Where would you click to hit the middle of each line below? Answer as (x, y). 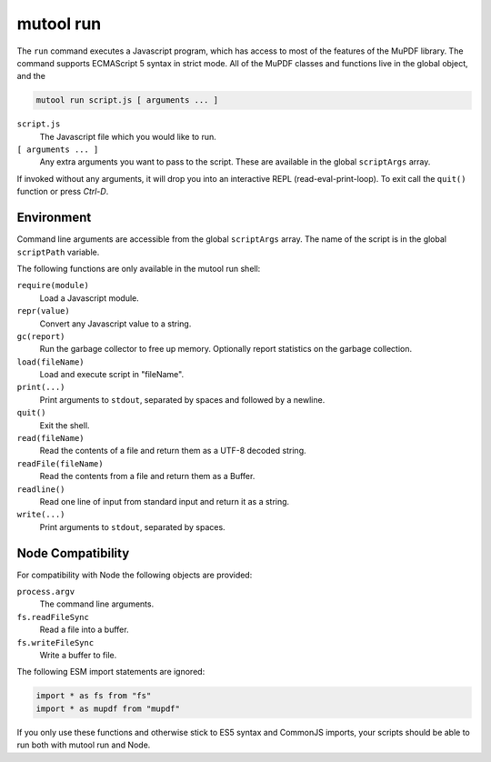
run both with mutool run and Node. (84, 745)
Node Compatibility (73, 553)
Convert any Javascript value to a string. (115, 324)
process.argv (46, 592)
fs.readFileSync (53, 617)
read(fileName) (51, 438)
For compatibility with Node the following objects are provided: (135, 575)
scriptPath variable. (58, 252)
